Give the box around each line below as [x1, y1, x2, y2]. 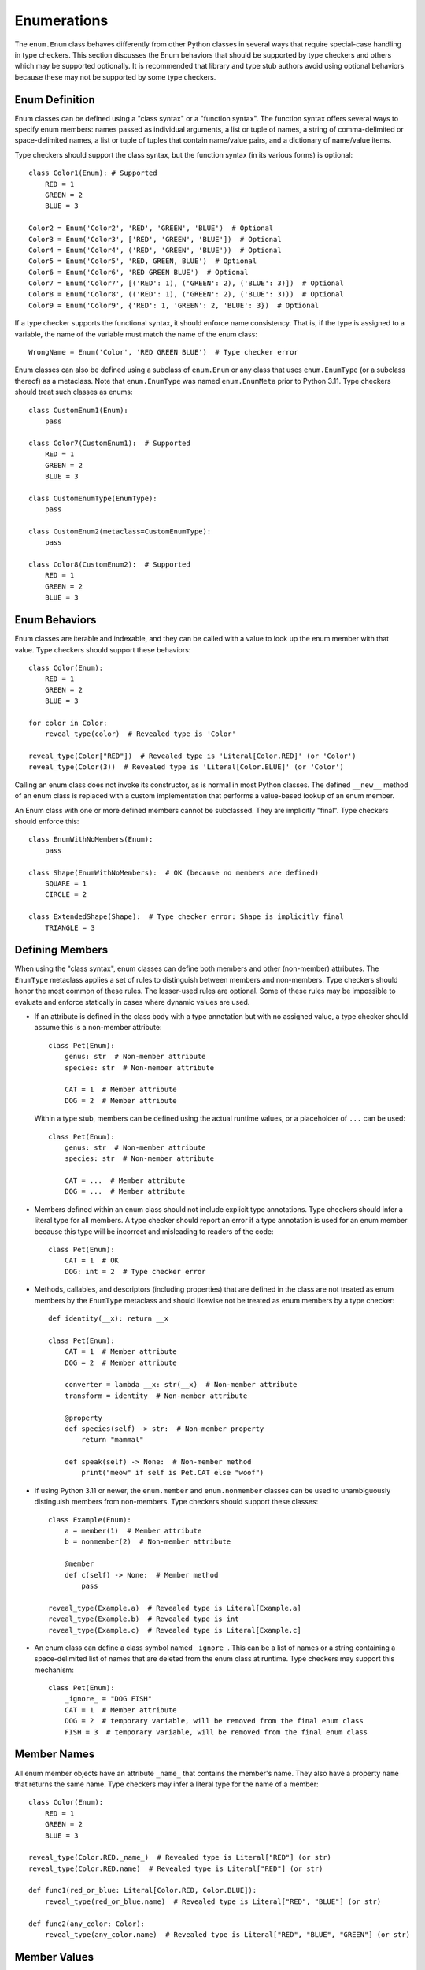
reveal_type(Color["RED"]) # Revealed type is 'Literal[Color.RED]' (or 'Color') [28, 752, 357, 760]
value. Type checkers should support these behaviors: [14, 645, 191, 654]
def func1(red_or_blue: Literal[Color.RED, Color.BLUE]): [28, 1886, 257, 1895]
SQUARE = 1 [44, 879, 87, 888]
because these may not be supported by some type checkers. [14, 72, 216, 82]
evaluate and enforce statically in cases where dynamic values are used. [14, 997, 250, 1006]
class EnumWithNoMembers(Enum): [28, 835, 153, 844]
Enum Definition [14, 93, 96, 106]
